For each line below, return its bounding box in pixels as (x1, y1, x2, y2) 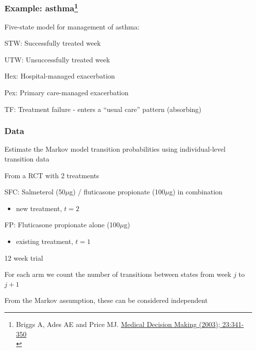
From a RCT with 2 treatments (4, 170, 99, 180)
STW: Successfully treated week (4, 38, 101, 48)
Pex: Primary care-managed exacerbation (4, 87, 129, 98)
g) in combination (169, 187, 223, 197)
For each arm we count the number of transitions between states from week (4, 269, 231, 279)
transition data (4, 154, 50, 164)
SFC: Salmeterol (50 (4, 187, 65, 197)
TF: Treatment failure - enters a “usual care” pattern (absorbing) (4, 104, 201, 114)
